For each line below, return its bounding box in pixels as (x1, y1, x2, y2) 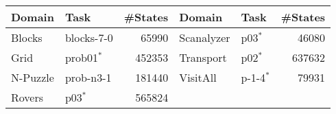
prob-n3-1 (64, 69, 112, 85)
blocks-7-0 (64, 30, 113, 45)
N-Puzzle (11, 69, 54, 85)
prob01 (64, 49, 98, 65)
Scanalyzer (179, 30, 230, 45)
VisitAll (179, 69, 217, 85)
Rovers (11, 89, 44, 105)
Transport (179, 49, 227, 65)
